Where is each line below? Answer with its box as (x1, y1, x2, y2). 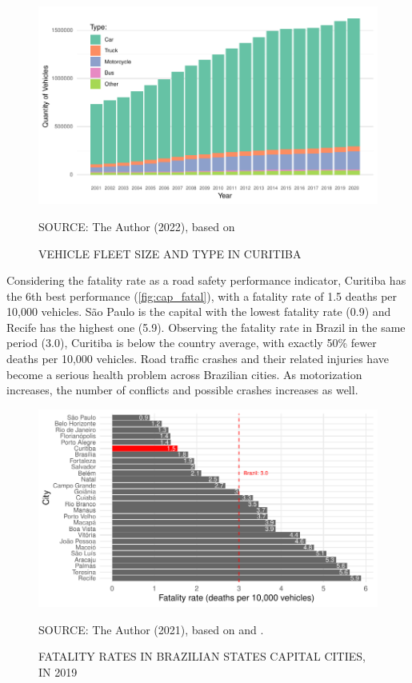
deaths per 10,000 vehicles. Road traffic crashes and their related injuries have (6, 350, 389, 367)
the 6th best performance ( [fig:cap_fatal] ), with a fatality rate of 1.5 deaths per (6, 287, 398, 304)
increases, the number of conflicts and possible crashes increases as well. (6, 381, 358, 398)
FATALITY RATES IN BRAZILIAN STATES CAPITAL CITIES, (38, 648, 366, 665)
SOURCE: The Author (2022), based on (38, 218, 235, 234)
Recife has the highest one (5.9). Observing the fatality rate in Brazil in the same (6, 318, 406, 335)
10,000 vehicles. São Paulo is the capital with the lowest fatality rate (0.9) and (6, 303, 391, 320)
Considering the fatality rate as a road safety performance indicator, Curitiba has (6, 272, 406, 289)
